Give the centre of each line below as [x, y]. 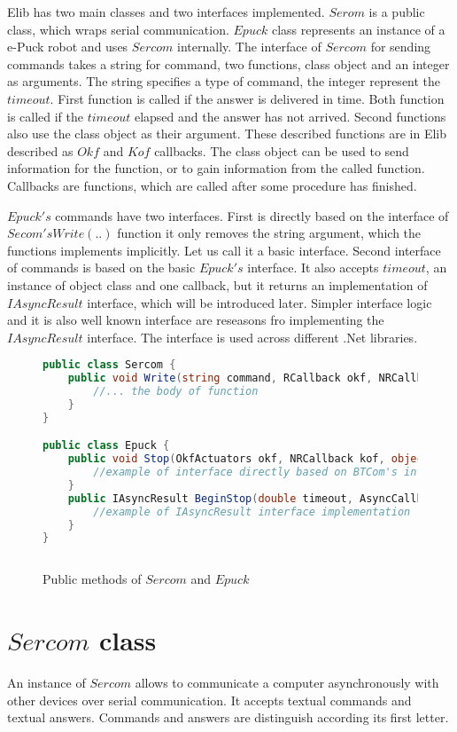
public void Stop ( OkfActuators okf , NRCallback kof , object [248, 459]
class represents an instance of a [358, 29]
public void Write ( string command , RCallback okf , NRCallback [255, 378]
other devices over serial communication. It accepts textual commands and [209, 700]
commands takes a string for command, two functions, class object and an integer [228, 63]
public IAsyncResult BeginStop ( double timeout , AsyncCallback [255, 498]
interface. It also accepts [313, 268]
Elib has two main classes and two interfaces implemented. [166, 12]
